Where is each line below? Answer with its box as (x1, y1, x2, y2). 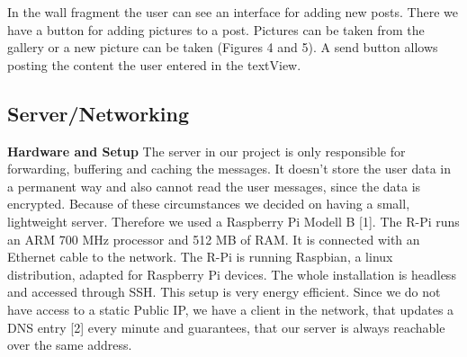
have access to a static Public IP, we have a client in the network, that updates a (7, 299, 454, 318)
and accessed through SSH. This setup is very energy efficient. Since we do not (7, 282, 441, 301)
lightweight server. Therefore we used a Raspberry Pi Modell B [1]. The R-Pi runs (7, 211, 460, 230)
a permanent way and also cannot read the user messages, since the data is (7, 176, 421, 195)
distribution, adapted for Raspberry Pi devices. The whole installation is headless (7, 264, 456, 283)
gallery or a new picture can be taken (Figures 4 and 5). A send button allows (7, 38, 438, 57)
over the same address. (7, 335, 132, 354)
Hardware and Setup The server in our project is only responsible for (7, 141, 406, 160)
